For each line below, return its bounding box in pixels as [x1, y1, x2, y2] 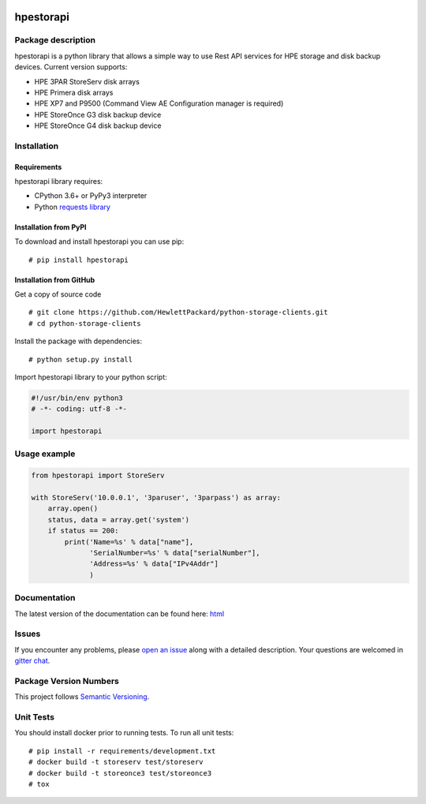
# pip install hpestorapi [28, 255, 129, 264]
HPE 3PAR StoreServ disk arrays [34, 77, 140, 86]
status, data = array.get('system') [47, 515, 189, 524]
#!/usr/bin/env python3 [31, 393, 124, 402]
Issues [14, 628, 41, 639]
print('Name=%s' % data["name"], [64, 537, 194, 546]
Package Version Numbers [14, 675, 120, 686]
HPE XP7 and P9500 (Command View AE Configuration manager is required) [34, 99, 284, 108]
